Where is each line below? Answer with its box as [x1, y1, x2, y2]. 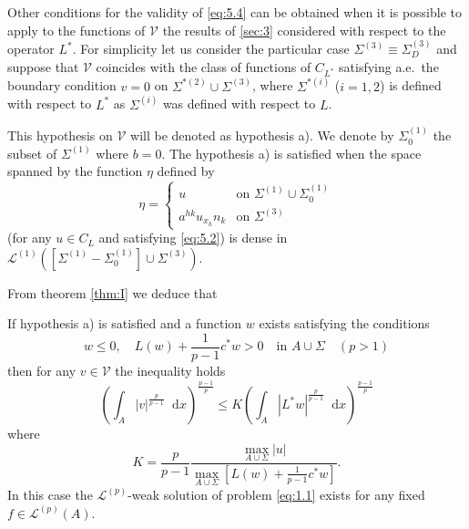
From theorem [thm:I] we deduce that [7, 283, 218, 302]
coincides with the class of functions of [96, 57, 311, 76]
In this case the [7, 484, 93, 503]
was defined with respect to [162, 94, 316, 113]
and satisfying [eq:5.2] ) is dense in [98, 228, 288, 247]
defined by [157, 161, 215, 181]
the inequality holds [115, 360, 226, 379]
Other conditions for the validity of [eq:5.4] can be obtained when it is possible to [7, 3, 462, 21]
